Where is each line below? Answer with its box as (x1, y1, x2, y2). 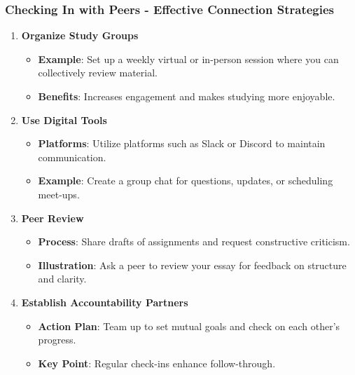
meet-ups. (38, 186, 80, 201)
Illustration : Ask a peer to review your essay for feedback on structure (38, 257, 347, 272)
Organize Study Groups (21, 28, 139, 43)
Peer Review (21, 210, 84, 225)
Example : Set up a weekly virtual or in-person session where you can (38, 51, 339, 66)
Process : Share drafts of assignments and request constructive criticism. (38, 234, 350, 249)
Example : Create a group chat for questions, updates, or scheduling (38, 173, 333, 188)
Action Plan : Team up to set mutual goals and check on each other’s (38, 318, 340, 333)
